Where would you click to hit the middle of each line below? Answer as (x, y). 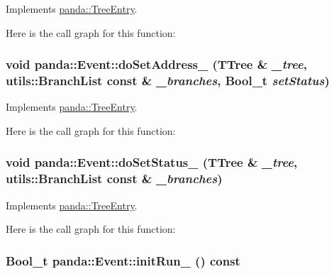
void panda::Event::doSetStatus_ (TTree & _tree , (152, 162)
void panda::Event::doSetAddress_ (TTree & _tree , (156, 64)
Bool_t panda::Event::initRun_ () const (123, 260)
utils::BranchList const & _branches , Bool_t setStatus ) (168, 81)
